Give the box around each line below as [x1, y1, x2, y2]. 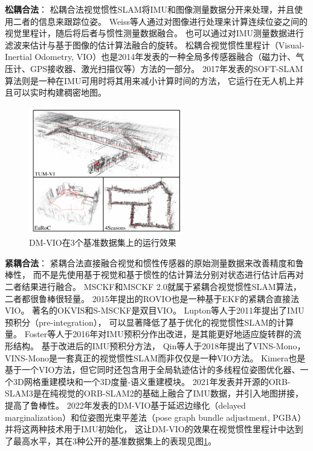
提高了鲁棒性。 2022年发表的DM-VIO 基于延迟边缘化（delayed [5, 399, 246, 412]
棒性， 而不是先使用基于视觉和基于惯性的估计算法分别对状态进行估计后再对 [5, 268, 304, 281]
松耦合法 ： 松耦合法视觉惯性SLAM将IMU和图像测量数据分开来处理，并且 [5, 3, 294, 15]
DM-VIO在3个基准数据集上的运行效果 [29, 236, 176, 249]
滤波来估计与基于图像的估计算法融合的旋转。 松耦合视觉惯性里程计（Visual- [5, 38, 305, 51]
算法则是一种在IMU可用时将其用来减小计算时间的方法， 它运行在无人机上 [5, 74, 296, 87]
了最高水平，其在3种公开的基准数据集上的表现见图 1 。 [5, 434, 216, 447]
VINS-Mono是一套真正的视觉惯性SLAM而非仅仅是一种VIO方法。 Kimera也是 [5, 351, 306, 364]
